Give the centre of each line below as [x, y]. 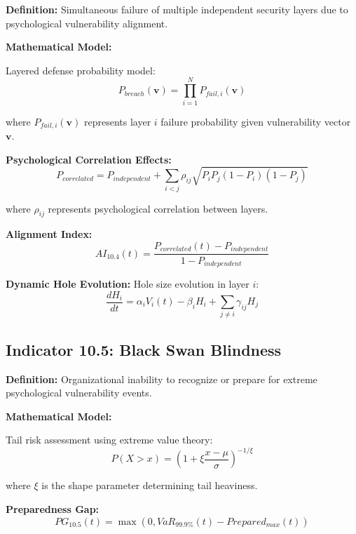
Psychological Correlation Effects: [89, 159]
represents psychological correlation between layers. [158, 208]
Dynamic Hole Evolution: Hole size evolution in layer [128, 283]
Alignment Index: [49, 234]
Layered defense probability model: [81, 70]
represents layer [117, 121]
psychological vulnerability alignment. [87, 23]
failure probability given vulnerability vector [256, 121]
